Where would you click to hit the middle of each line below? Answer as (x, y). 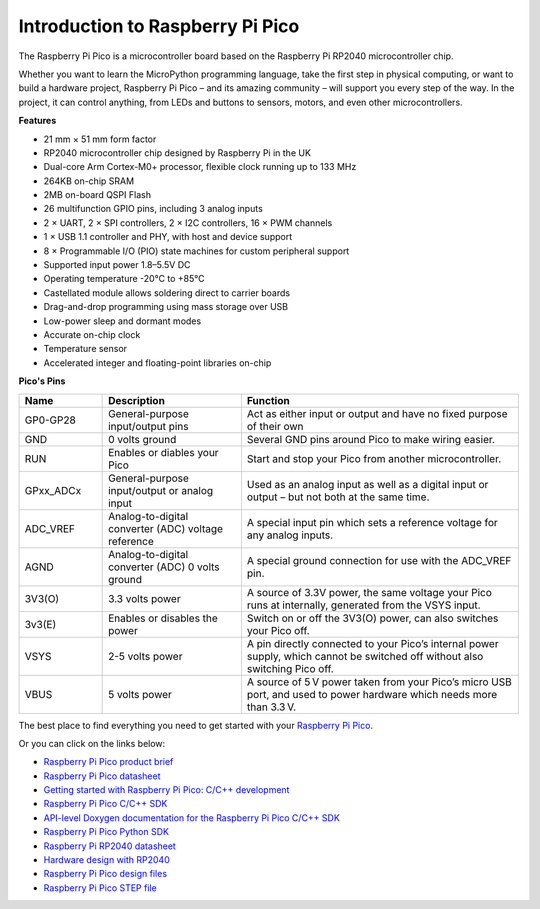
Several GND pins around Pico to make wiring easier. (370, 439)
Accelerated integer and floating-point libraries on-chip (157, 362)
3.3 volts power (144, 598)
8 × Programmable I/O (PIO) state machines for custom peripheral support (196, 251)
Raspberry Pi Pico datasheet (102, 776)
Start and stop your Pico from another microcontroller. (374, 458)
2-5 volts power (145, 656)
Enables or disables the (163, 618)
